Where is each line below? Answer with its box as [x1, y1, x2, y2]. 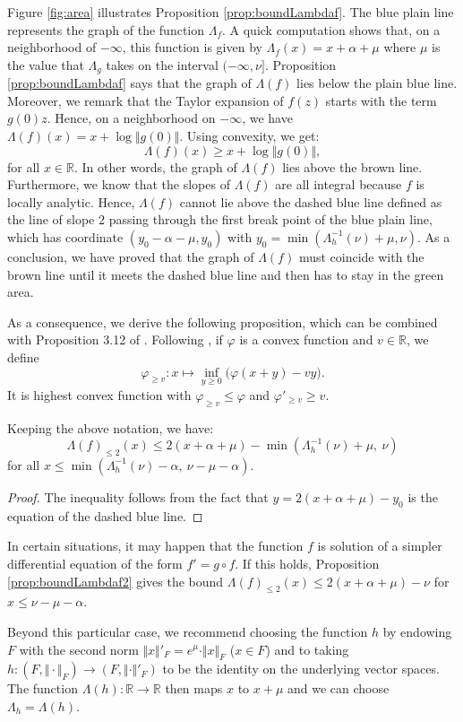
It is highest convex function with [7, 385, 192, 404]
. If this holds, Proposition [235, 553, 380, 572]
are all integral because [275, 175, 402, 194]
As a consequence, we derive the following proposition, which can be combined [7, 312, 438, 331]
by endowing [382, 622, 452, 640]
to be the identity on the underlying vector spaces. [162, 659, 440, 678]
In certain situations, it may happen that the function [7, 536, 304, 555]
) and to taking [265, 639, 349, 658]
